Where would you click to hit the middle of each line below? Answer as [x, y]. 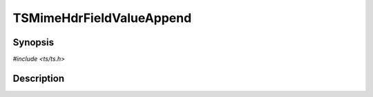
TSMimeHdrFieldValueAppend [102, 18]
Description [39, 78]
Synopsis [34, 42]
